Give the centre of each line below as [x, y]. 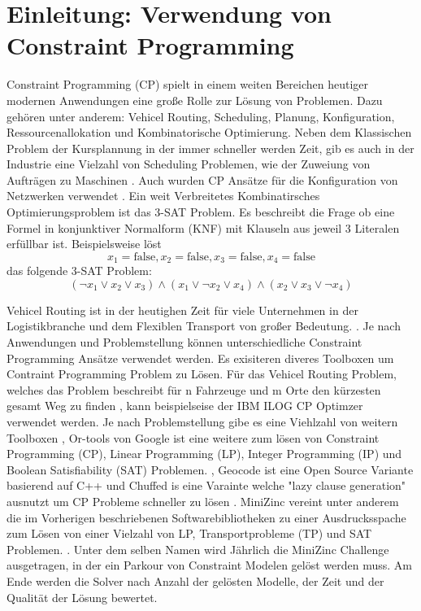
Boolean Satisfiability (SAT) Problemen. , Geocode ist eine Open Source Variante [210, 469]
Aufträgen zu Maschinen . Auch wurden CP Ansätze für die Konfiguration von [202, 179]
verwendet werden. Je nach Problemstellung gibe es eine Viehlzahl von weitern [202, 422]
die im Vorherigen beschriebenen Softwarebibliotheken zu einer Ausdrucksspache [206, 517]
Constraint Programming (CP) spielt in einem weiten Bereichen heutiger [188, 84]
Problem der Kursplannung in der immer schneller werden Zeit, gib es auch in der [210, 148]
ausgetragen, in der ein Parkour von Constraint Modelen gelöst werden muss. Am [209, 565]
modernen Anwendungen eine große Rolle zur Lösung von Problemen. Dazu [195, 100]
